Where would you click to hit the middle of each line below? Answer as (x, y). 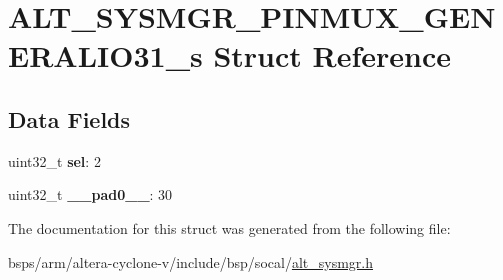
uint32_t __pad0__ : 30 (90, 194)
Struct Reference (332, 55)
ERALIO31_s (105, 55)
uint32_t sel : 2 (54, 160)
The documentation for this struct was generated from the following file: (229, 227)
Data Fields (69, 118)
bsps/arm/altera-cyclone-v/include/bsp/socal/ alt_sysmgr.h (190, 261)
